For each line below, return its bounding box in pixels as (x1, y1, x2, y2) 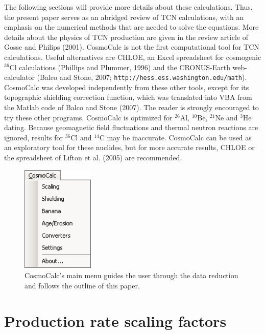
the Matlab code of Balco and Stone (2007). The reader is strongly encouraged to (4, 102, 259, 112)
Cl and (70, 132, 92, 142)
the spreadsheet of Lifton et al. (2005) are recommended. (4, 152, 182, 162)
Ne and (215, 112, 238, 122)
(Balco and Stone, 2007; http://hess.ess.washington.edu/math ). (37, 72, 247, 82)
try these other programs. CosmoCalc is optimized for (4, 112, 173, 122)
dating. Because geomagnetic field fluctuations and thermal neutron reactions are (4, 122, 258, 133)
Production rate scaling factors (4, 310, 227, 331)
